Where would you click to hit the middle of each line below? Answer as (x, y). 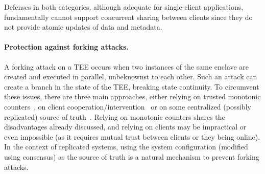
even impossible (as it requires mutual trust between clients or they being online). (132, 136)
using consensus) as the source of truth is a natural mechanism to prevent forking (132, 156)
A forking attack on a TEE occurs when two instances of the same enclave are (127, 66)
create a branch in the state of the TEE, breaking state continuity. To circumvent (132, 86)
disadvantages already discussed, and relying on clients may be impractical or (125, 127)
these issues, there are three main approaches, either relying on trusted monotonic (132, 96)
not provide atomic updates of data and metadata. (83, 27)
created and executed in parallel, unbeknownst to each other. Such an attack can (131, 77)
